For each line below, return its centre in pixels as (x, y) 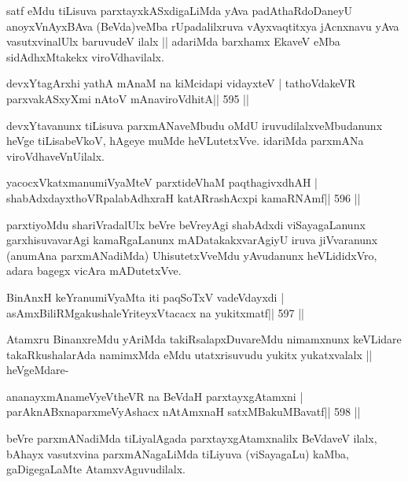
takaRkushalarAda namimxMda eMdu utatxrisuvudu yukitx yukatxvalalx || (189, 354)
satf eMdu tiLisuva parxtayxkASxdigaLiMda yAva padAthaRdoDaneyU (180, 10)
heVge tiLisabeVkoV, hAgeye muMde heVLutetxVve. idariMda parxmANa (185, 141)
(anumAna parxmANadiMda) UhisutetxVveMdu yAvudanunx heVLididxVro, (192, 255)
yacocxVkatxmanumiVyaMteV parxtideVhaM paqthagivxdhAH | (162, 182)
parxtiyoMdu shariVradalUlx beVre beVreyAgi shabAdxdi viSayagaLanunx (186, 224)
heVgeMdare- (38, 370)
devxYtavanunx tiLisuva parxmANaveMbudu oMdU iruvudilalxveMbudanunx (195, 125)
